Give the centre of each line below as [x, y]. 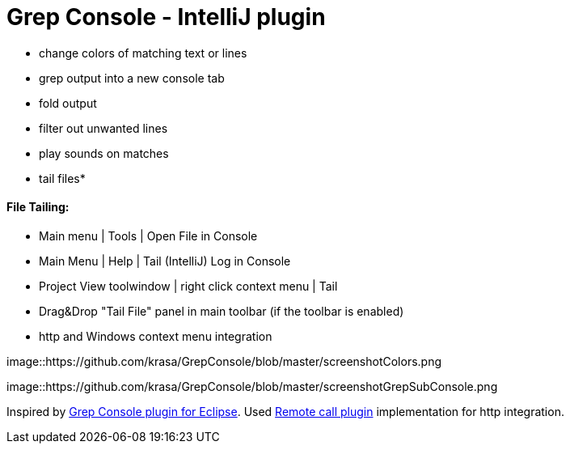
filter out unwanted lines [103, 128]
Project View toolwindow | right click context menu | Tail [188, 286]
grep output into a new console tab [132, 78]
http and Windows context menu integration [156, 336]
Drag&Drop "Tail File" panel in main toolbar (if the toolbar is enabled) [222, 311]
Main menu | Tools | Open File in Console [148, 236]
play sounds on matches [104, 153]
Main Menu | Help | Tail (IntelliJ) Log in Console [165, 261]
